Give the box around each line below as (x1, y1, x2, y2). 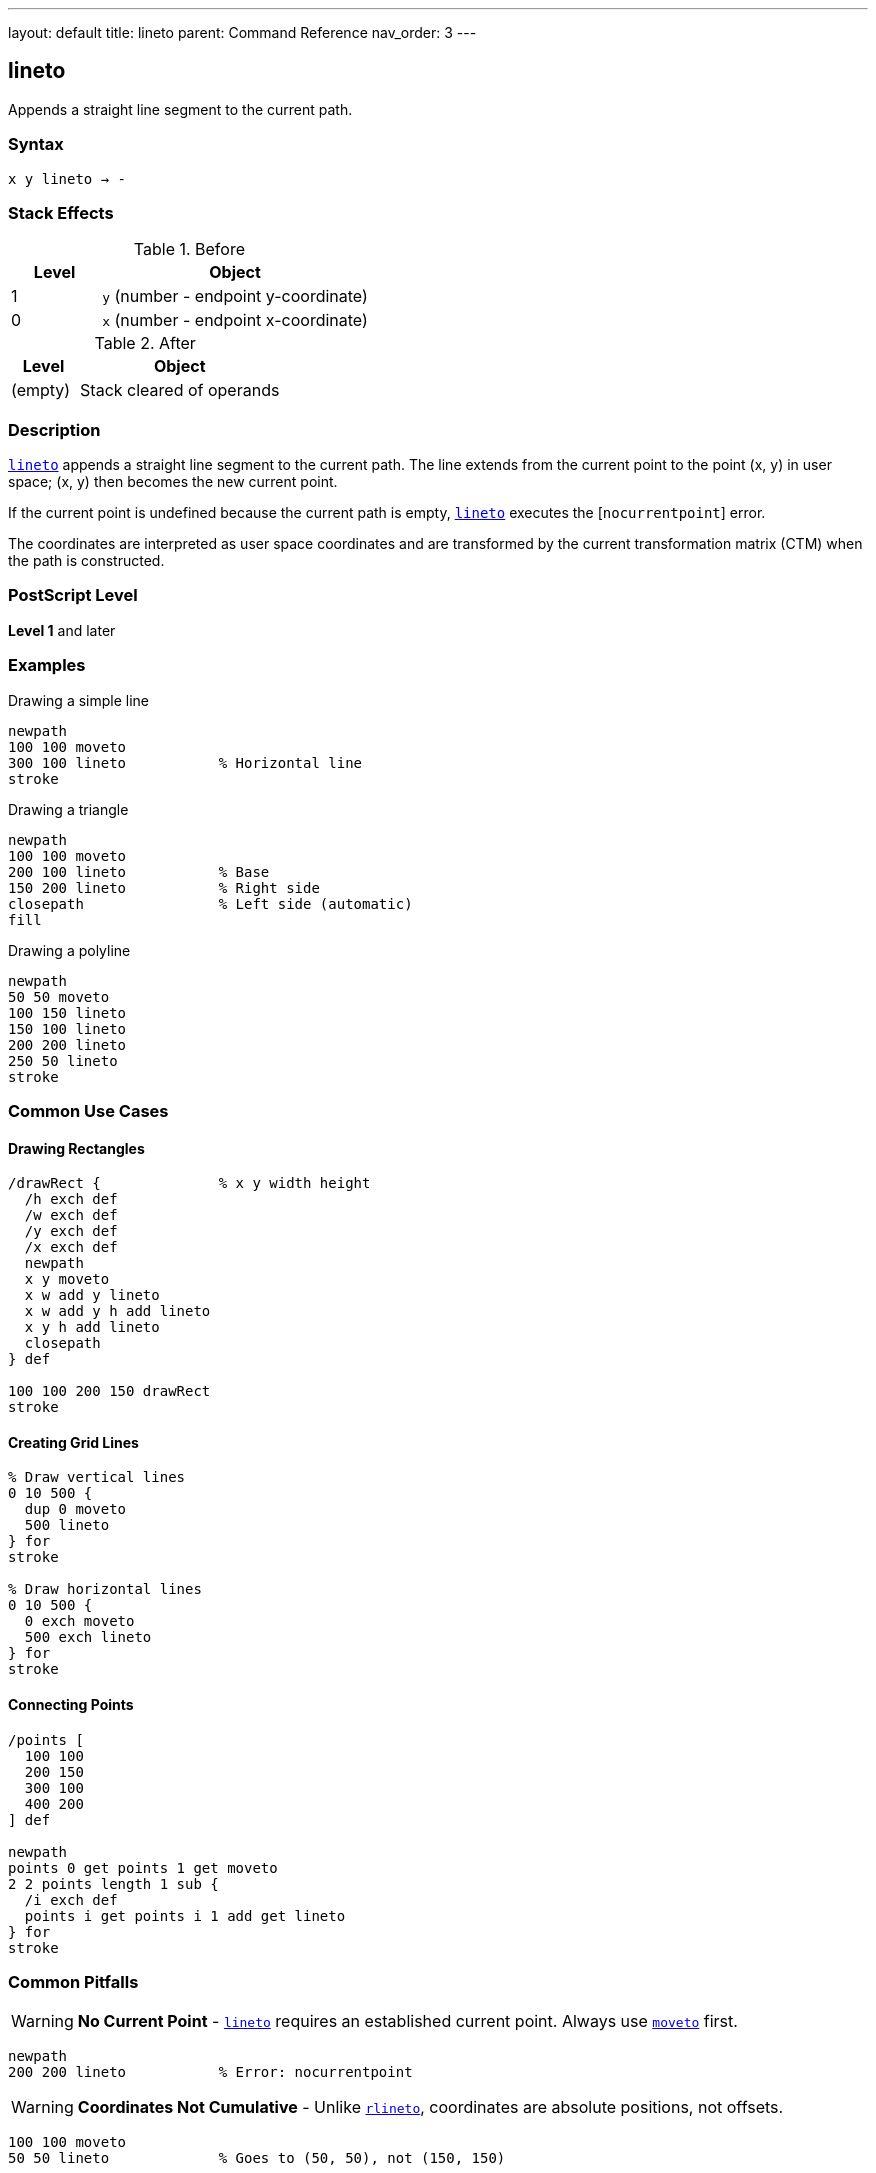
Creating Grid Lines (8, 1433, 139, 1451)
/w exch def (24, 1207, 118, 1224)
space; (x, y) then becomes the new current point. (8, 473, 338, 491)
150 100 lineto (8, 1020, 127, 1037)
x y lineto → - (8, 170, 127, 187)
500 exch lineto (24, 1629, 152, 1646)
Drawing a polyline (8, 941, 131, 959)
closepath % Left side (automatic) (8, 895, 413, 912)
